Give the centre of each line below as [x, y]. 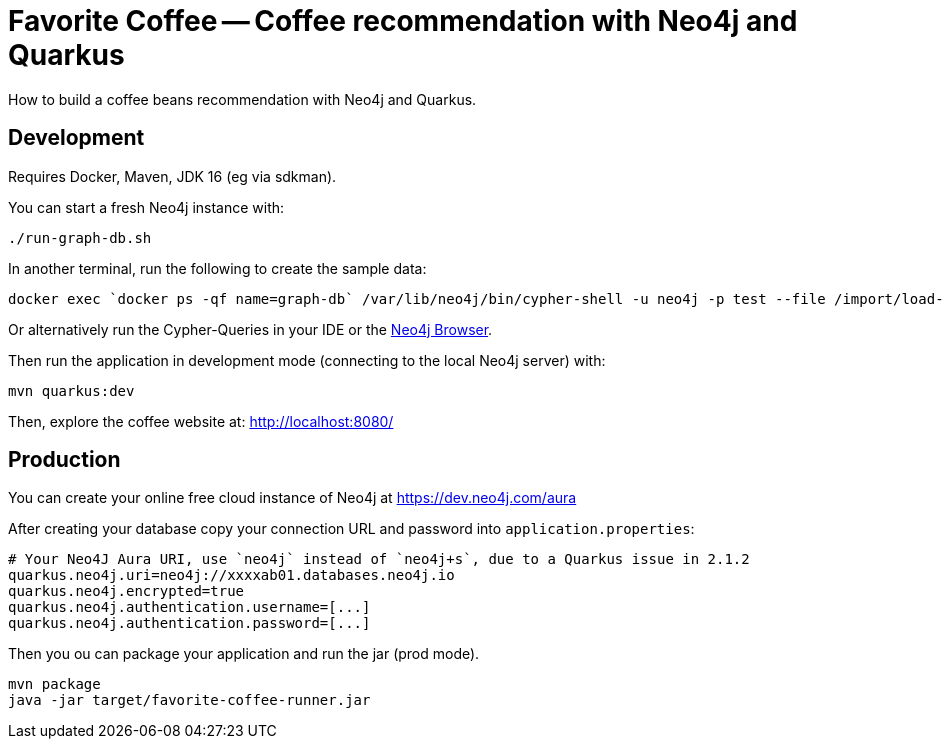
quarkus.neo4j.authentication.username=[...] [189, 607]
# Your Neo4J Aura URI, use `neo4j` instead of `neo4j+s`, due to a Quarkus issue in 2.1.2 [379, 559]
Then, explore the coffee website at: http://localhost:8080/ [201, 421]
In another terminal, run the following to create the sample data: [217, 268]
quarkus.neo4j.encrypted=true [126, 591]
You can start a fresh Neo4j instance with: [146, 207]
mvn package [54, 684]
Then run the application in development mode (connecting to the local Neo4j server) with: [307, 360]
